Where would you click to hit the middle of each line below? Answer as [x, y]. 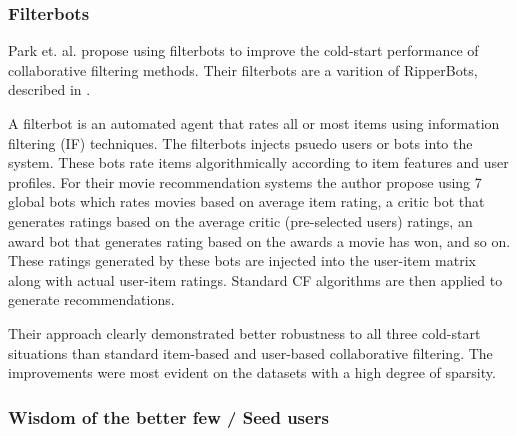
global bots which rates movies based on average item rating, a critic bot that [246, 201]
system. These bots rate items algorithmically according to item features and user [258, 162]
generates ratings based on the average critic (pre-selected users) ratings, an [240, 220]
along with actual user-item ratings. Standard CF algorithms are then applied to [255, 279]
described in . [49, 89]
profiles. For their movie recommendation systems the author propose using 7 [245, 181]
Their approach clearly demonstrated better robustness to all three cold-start [244, 332]
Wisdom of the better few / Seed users [168, 416]
